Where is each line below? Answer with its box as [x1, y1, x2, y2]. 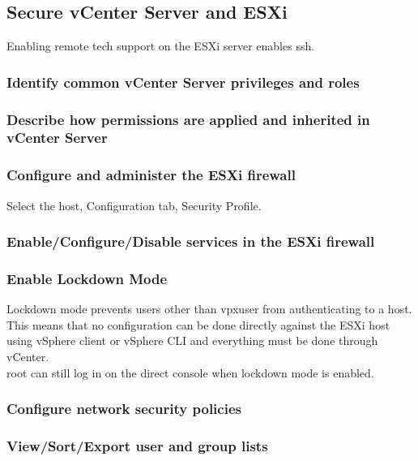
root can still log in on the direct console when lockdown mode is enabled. [6, 364, 374, 381]
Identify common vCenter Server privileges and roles [6, 71, 360, 92]
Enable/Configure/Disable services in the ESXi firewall [6, 231, 375, 252]
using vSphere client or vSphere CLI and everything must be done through [6, 332, 378, 349]
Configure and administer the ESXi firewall [6, 165, 296, 185]
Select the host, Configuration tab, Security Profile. [6, 196, 262, 213]
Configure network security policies [6, 399, 241, 419]
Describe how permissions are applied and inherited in [6, 109, 370, 129]
